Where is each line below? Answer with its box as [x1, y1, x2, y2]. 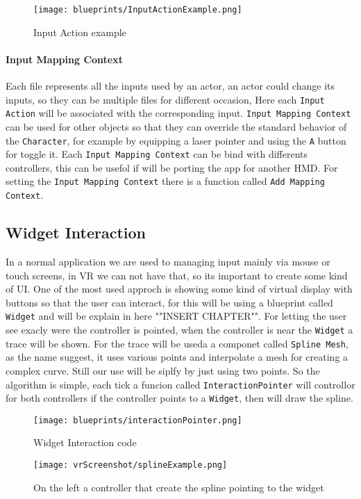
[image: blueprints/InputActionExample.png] [33, 5, 242, 15]
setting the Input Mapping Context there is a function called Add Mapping [6, 174, 325, 188]
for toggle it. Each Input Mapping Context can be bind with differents [6, 147, 308, 161]
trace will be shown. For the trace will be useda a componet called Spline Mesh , [6, 336, 349, 350]
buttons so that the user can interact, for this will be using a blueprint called [6, 295, 333, 309]
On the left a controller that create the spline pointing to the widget [33, 480, 324, 494]
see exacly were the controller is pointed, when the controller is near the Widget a [6, 322, 353, 336]
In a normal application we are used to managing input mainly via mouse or [6, 254, 330, 268]
